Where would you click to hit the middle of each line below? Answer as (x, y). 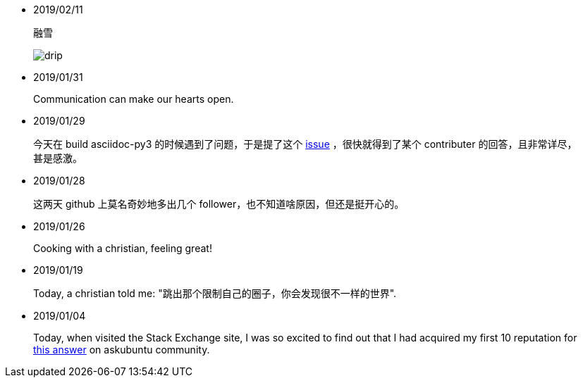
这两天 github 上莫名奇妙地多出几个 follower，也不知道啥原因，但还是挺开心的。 (219, 204)
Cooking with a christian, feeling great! (123, 248)
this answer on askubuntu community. (122, 350)
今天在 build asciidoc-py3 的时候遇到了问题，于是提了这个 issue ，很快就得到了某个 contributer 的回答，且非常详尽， (305, 144)
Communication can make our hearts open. (134, 99)
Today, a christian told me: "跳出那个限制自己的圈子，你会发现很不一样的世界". (215, 293)
